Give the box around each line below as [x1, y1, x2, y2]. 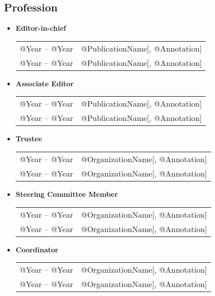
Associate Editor [15, 78, 74, 88]
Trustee [15, 133, 42, 144]
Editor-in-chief [15, 23, 66, 33]
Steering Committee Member [15, 188, 118, 199]
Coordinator [15, 244, 58, 254]
